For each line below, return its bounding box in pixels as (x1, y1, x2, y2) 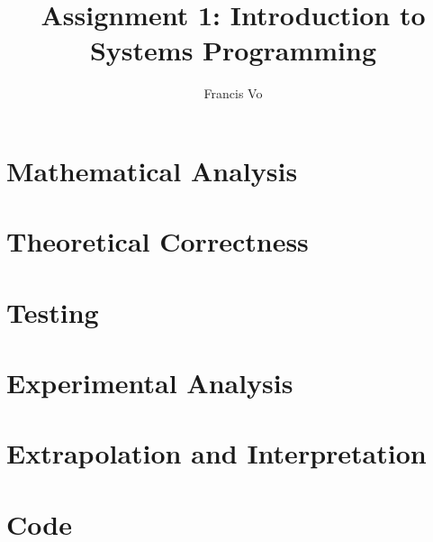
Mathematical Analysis (6, 152, 298, 188)
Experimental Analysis (6, 364, 293, 401)
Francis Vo (203, 84, 263, 103)
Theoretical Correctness (6, 223, 309, 260)
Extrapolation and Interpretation (6, 435, 427, 472)
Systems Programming (89, 32, 377, 69)
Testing (6, 293, 99, 330)
